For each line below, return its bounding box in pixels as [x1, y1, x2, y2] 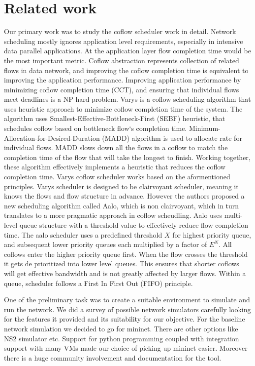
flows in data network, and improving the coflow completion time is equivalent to [4, 65, 249, 75]
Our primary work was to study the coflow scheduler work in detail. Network [4, 26, 236, 37]
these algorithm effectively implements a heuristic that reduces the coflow [4, 162, 225, 172]
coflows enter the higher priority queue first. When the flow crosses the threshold [4, 248, 248, 259]
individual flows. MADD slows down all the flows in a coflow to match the [4, 142, 228, 153]
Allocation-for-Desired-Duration [4, 132, 100, 143]
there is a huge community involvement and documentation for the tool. [4, 352, 222, 363]
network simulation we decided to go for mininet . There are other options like [4, 323, 238, 333]
